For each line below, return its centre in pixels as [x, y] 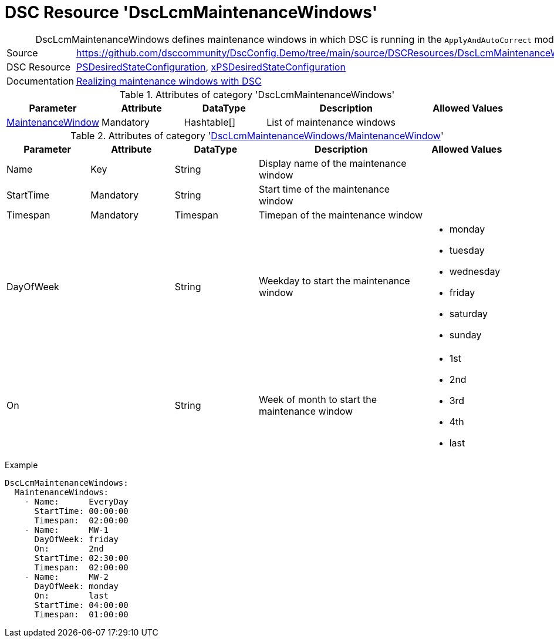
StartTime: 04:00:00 [81, 605]
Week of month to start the [318, 399]
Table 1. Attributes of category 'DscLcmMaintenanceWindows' [257, 94]
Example [21, 465]
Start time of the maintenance [324, 189]
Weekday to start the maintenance [334, 280]
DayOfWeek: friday [76, 539]
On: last [72, 595]
